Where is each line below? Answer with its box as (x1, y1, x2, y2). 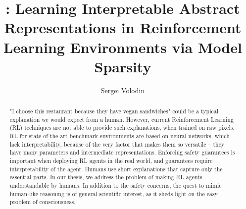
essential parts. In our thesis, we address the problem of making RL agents (9, 173, 202, 181)
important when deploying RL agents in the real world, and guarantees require (9, 157, 213, 165)
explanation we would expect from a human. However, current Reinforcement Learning (9, 115, 234, 123)
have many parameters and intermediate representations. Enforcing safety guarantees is (9, 148, 235, 157)
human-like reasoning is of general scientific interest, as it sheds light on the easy (9, 189, 218, 198)
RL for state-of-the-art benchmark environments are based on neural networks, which (9, 132, 230, 140)
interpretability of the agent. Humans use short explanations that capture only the (9, 164, 223, 173)
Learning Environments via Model (3, 37, 242, 57)
